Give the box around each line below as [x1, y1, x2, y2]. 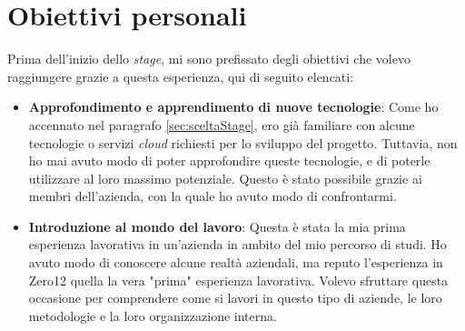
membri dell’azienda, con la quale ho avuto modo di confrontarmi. [28, 186, 397, 206]
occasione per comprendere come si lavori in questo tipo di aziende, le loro [28, 288, 442, 307]
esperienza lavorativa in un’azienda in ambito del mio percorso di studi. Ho [28, 235, 447, 254]
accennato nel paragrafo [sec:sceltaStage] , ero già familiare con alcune [28, 115, 415, 134]
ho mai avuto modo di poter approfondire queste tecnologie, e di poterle [28, 151, 430, 170]
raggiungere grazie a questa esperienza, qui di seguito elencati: [7, 66, 354, 85]
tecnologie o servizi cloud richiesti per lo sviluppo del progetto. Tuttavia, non [28, 133, 458, 152]
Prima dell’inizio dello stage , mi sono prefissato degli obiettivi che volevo [7, 49, 411, 68]
